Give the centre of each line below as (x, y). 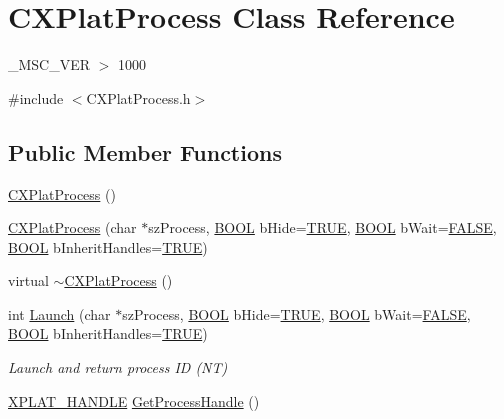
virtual (28, 280)
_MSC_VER (49, 64)
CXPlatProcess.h (138, 97)
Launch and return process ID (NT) (118, 367)
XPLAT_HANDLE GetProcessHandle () (134, 400)
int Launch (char (59, 313)
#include (36, 97)
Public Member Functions (145, 151)
